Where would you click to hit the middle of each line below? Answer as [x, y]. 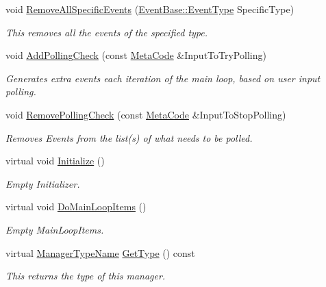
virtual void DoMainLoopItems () [76, 207]
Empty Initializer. [43, 183]
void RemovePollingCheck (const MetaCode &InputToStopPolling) [146, 114]
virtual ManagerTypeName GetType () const [100, 252]
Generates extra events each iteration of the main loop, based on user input [163, 78]
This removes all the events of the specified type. [107, 32]
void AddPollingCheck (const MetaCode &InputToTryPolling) [136, 55]
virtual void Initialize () [55, 161]
